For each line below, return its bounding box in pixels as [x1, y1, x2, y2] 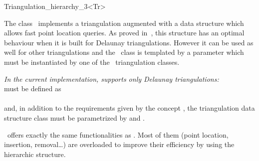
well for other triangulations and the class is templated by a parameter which [4, 47, 244, 57]
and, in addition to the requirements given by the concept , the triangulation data [4, 103, 255, 113]
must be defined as [4, 83, 61, 94]
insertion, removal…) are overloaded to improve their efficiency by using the [4, 139, 235, 150]
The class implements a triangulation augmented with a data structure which [4, 17, 244, 28]
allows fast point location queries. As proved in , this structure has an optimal [4, 27, 245, 38]
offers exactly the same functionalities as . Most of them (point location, [7, 129, 229, 140]
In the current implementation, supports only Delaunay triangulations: [4, 73, 219, 84]
